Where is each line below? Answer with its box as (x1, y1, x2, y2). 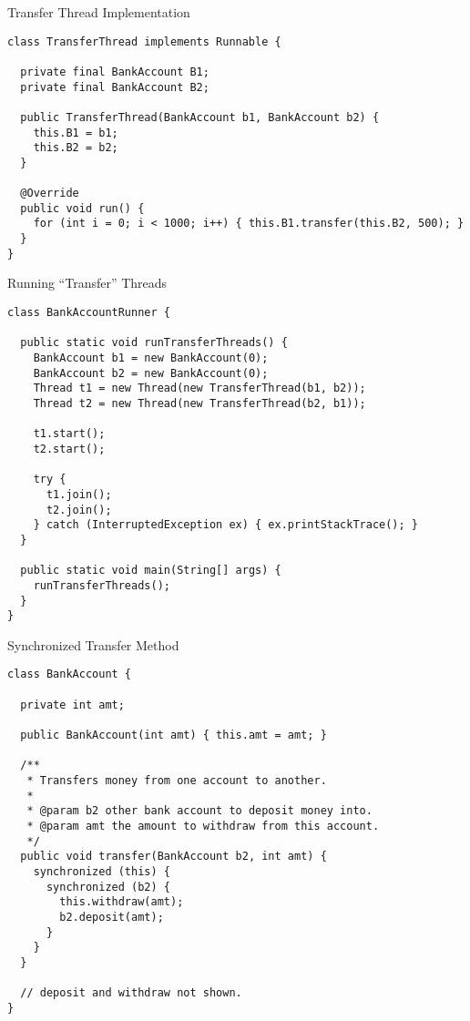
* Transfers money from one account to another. (26, 774, 327, 787)
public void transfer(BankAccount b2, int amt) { (20, 850, 327, 863)
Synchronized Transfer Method (7, 635, 179, 654)
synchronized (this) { (33, 864, 170, 878)
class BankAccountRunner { (7, 306, 170, 320)
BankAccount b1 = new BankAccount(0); (33, 352, 269, 364)
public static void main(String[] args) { (20, 564, 281, 577)
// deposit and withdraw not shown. (20, 986, 242, 1000)
